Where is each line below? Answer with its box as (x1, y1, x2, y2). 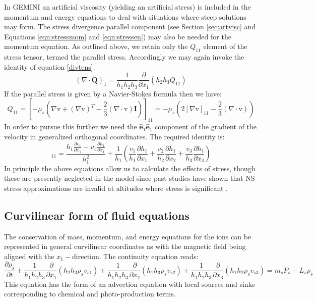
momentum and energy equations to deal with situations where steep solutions (4, 11, 246, 22)
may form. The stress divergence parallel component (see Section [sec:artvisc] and (4, 21, 256, 32)
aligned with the (4, 250, 54, 261)
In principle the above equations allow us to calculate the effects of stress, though (4, 163, 256, 173)
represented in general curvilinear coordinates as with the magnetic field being (4, 241, 246, 251)
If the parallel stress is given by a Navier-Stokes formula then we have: (4, 88, 222, 98)
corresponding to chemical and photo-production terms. (4, 288, 176, 299)
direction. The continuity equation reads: (72, 250, 199, 261)
